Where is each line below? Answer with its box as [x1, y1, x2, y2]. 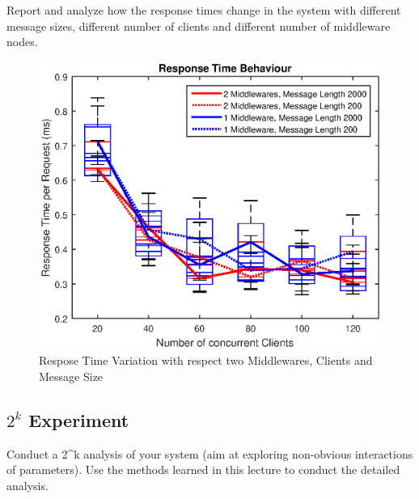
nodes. [6, 33, 38, 50]
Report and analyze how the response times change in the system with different [6, 2, 401, 18]
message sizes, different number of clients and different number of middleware [6, 17, 391, 34]
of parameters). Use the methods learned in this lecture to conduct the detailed [6, 461, 400, 478]
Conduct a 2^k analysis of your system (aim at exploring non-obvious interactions [6, 445, 413, 462]
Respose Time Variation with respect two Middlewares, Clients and [39, 352, 373, 369]
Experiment [28, 407, 129, 432]
